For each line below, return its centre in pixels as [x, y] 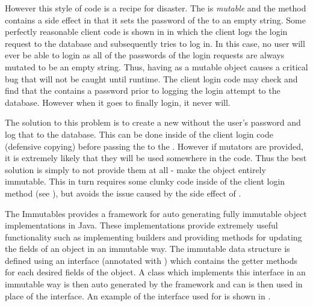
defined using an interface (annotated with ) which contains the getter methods [151, 260]
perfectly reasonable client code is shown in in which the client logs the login [146, 32]
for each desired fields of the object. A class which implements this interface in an [155, 272]
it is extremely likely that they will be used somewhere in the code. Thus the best [156, 158]
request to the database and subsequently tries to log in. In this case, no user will [155, 43]
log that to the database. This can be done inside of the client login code [139, 134]
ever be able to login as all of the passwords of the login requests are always [145, 55]
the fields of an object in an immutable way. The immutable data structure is [147, 249]
